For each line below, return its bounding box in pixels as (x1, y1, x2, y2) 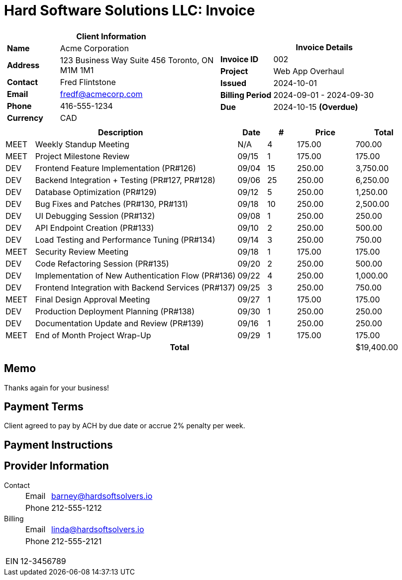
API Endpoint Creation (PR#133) (35, 222, 154, 233)
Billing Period (220, 90, 272, 100)
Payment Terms (4, 400, 84, 413)
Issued (220, 78, 246, 88)
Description (98, 127, 143, 137)
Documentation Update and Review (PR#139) (35, 318, 204, 328)
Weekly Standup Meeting (35, 139, 129, 149)
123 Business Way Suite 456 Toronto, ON (60, 55, 214, 65)
